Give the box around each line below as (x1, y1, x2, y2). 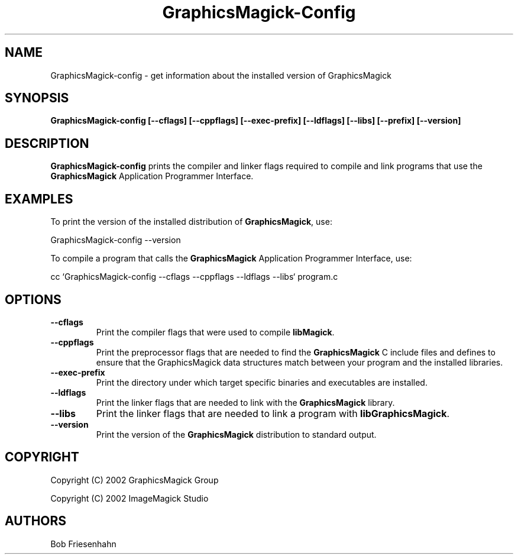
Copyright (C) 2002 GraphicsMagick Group (50, 474, 219, 485)
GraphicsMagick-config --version (50, 235, 181, 245)
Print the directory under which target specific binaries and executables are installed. (96, 377, 428, 387)
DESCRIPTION (5, 135, 89, 151)
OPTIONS (5, 292, 61, 307)
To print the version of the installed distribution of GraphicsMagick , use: (50, 217, 332, 227)
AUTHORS (5, 513, 67, 529)
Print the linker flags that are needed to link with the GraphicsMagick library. (96, 397, 395, 408)
